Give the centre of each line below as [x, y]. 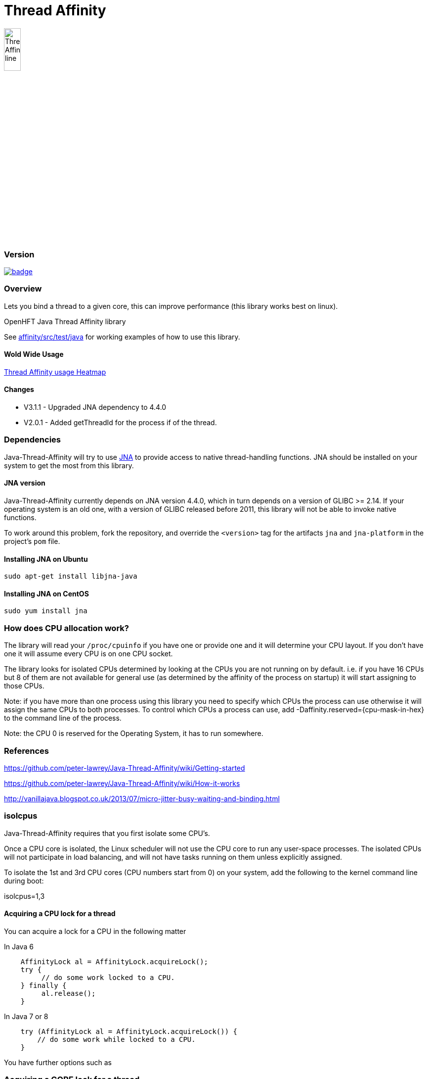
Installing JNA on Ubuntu [46, 559]
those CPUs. [24, 686]
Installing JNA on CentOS [46, 593]
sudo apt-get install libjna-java [71, 576]
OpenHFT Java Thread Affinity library [65, 321]
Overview [23, 289]
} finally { [43, 985]
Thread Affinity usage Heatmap [55, 372]
